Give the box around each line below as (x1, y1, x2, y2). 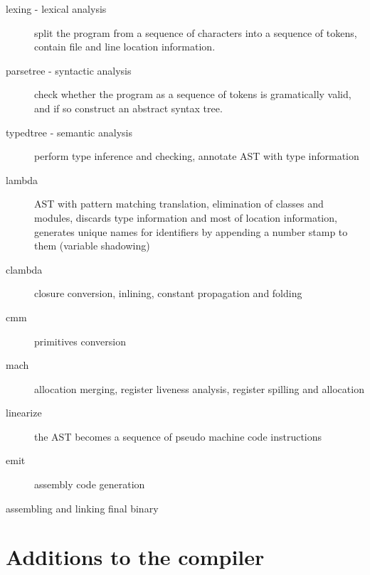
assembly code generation (34, 477, 145, 492)
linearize (6, 405, 42, 420)
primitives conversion (34, 333, 126, 348)
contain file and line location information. (34, 39, 216, 54)
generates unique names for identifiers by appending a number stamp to (34, 224, 348, 239)
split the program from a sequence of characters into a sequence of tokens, (34, 25, 357, 40)
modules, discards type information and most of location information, (34, 210, 337, 225)
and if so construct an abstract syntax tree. (34, 100, 223, 115)
